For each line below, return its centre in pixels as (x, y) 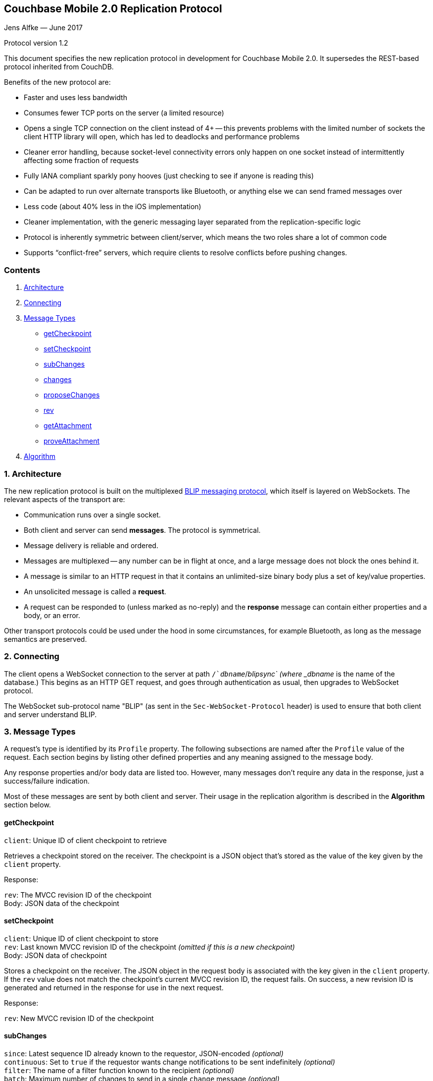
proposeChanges (72, 395)
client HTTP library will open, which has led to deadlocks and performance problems (162, 137)
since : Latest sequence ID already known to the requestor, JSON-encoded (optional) (144, 1054)
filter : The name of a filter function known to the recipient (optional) (119, 1071)
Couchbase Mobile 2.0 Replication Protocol (113, 9)
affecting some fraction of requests (81, 161)
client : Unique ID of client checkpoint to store (81, 938)
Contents (22, 270)
